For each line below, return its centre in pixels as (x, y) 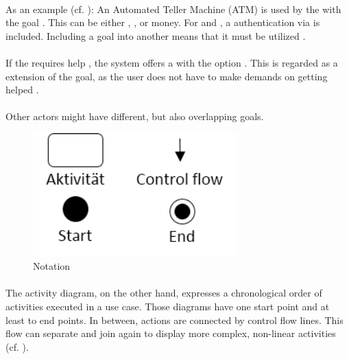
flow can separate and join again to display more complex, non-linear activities (171, 333)
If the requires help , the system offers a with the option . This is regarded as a (172, 62)
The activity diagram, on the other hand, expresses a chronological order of (164, 293)
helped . (22, 90)
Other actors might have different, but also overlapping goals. (135, 116)
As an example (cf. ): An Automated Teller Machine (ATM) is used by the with (173, 9)
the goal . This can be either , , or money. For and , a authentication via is (163, 22)
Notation (52, 266)
